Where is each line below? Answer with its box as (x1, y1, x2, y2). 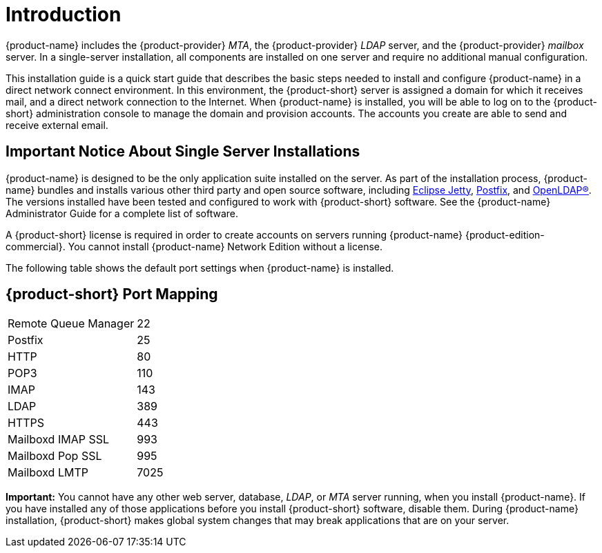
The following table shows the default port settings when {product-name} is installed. (6, 261, 394, 274)
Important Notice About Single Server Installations (6, 143, 360, 161)
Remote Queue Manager (8, 316, 135, 331)
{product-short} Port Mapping (6, 285, 218, 303)
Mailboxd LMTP (8, 465, 88, 480)
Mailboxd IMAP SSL (8, 432, 109, 447)
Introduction (6, 3, 122, 26)
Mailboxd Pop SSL (8, 449, 102, 463)
